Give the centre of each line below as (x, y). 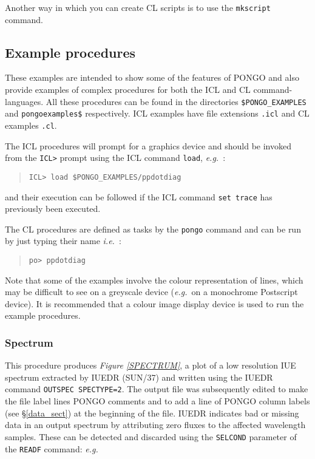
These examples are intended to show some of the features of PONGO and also (152, 77)
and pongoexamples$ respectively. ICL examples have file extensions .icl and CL (157, 113)
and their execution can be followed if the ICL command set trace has (139, 196)
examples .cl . (31, 125)
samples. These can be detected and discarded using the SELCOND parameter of (151, 436)
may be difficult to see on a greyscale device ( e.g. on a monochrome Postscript (151, 292)
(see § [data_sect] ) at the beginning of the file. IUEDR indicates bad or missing (152, 413)
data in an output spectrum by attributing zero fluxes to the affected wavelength (155, 425)
